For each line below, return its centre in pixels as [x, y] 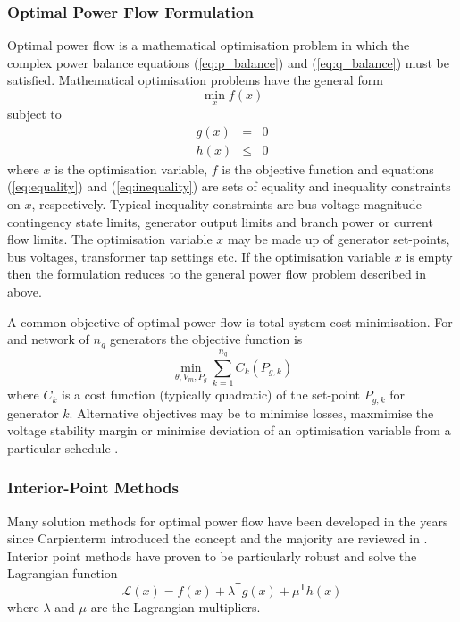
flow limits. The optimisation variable [110, 239]
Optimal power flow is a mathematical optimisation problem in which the [209, 45]
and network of [48, 339]
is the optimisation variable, [131, 168]
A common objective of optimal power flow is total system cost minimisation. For [230, 321]
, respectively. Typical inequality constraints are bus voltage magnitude [226, 204]
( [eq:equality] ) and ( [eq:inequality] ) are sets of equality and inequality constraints [229, 186]
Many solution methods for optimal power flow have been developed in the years [228, 521]
